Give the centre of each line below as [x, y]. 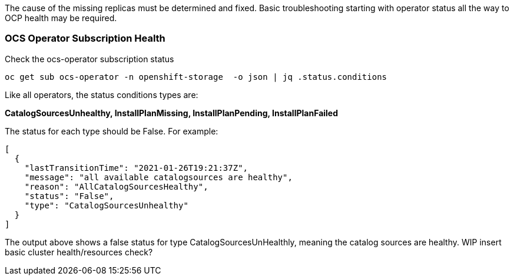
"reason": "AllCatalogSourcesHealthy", [116, 186]
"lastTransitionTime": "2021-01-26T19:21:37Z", [136, 168]
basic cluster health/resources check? [79, 252]
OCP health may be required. [61, 18]
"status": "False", [69, 196]
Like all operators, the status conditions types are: [102, 95]
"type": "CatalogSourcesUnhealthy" [106, 205]
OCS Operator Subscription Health [85, 38]
